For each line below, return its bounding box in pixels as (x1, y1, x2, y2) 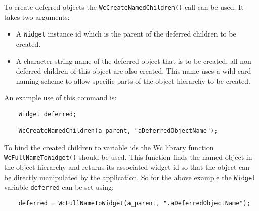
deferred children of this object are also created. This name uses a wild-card (16, 65, 251, 76)
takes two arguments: (4, 11, 70, 22)
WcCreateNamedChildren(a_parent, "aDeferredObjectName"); (18, 127, 218, 135)
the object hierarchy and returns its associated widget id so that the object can (4, 162, 250, 172)
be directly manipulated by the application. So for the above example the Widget (4, 171, 256, 182)
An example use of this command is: (4, 92, 117, 103)
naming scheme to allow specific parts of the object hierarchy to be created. (16, 75, 250, 86)
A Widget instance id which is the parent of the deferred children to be (16, 28, 236, 39)
